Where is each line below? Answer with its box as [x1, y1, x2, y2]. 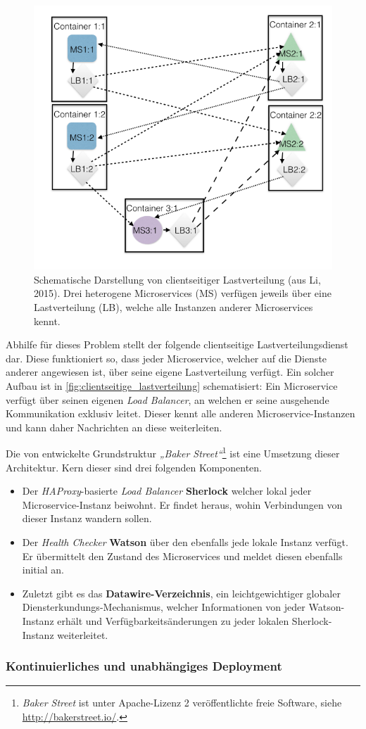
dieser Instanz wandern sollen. [22, 511, 152, 526]
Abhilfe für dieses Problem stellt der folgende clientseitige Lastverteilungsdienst [6, 337, 348, 352]
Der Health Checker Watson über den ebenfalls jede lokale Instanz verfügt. [22, 534, 348, 549]
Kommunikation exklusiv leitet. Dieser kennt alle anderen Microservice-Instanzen [6, 406, 355, 421]
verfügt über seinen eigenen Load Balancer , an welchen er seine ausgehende [6, 392, 329, 407]
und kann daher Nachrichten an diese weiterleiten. [6, 419, 222, 434]
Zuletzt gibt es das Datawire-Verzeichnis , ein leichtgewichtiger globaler [22, 585, 341, 600]
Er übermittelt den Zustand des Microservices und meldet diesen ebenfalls [22, 548, 343, 563]
